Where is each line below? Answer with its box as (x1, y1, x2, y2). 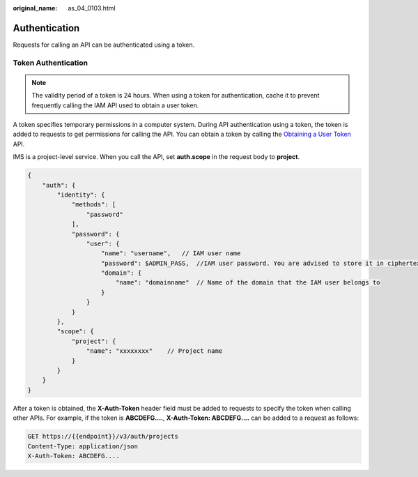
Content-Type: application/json (27, 442, 139, 450)
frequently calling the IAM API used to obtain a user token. (31, 101, 199, 109)
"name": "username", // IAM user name (101, 250, 241, 257)
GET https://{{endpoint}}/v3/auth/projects (27, 432, 179, 441)
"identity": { (56, 190, 105, 199)
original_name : (13, 4, 58, 12)
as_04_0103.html (68, 4, 116, 12)
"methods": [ (71, 201, 116, 209)
